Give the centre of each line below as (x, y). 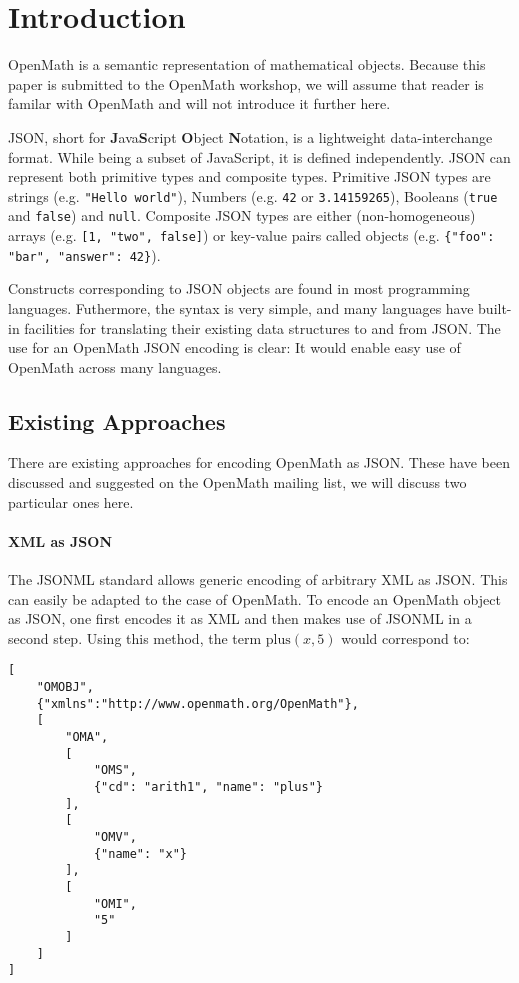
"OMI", (115, 903)
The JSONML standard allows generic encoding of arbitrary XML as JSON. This (258, 579)
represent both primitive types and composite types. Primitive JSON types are (249, 176)
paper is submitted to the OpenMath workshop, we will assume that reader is (246, 83)
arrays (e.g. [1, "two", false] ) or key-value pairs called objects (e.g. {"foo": (251, 235)
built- (495, 307)
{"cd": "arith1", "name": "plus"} (208, 787)
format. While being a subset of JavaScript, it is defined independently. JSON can (259, 156)
